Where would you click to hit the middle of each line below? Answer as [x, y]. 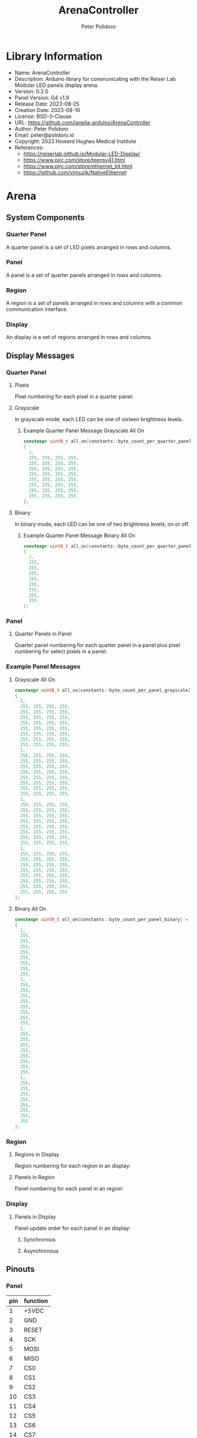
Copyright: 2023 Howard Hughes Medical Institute [75, 141]
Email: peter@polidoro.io [44, 135]
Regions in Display [37, 1155]
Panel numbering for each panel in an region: [69, 1189]
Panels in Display [35, 1217]
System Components [45, 218]
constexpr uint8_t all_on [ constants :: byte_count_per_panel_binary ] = [101, 919]
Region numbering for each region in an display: [72, 1166]
